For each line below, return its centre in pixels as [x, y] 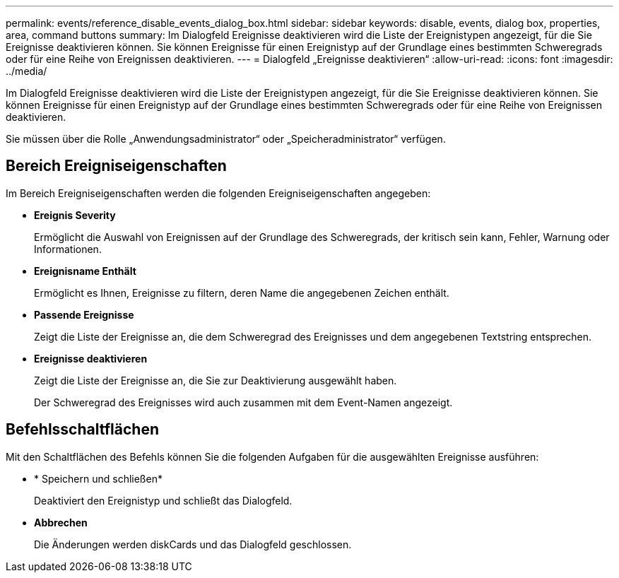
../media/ [26, 71]
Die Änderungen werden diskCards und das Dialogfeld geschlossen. [193, 544]
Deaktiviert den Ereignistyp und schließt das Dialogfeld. [163, 500]
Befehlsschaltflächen [82, 430]
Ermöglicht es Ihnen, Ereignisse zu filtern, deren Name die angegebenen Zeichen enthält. [242, 293]
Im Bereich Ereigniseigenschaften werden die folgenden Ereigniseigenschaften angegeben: [218, 193]
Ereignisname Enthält [85, 271]
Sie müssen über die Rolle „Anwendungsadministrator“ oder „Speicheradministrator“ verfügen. [226, 139]
